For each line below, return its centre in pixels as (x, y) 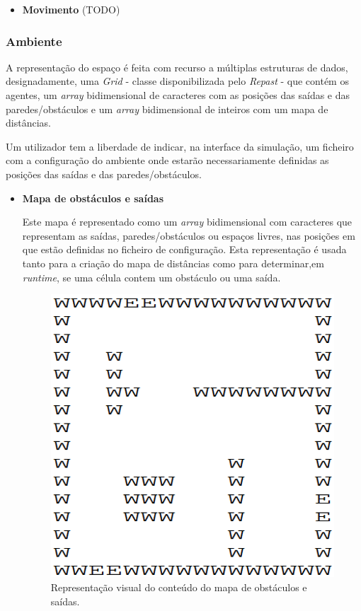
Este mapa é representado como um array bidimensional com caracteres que (187, 222)
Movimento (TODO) (71, 9)
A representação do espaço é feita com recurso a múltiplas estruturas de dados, (177, 67)
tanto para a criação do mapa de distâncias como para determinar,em (173, 263)
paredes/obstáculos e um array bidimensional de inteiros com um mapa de (167, 109)
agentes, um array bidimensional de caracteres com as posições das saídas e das (178, 95)
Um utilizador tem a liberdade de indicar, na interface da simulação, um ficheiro (180, 146)
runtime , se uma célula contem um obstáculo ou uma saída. (151, 277)
